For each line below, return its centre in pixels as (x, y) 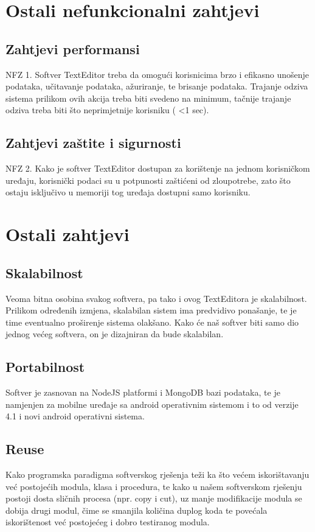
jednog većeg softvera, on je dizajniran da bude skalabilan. (115, 334)
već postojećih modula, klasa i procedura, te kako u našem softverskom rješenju (154, 486)
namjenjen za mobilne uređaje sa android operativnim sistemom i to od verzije (152, 404)
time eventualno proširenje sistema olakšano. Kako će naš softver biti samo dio (152, 322)
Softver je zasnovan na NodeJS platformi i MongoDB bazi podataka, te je (143, 392)
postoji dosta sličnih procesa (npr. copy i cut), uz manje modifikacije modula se (154, 498)
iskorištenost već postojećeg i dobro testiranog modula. (108, 522)
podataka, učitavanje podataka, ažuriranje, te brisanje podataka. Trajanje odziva (157, 86)
